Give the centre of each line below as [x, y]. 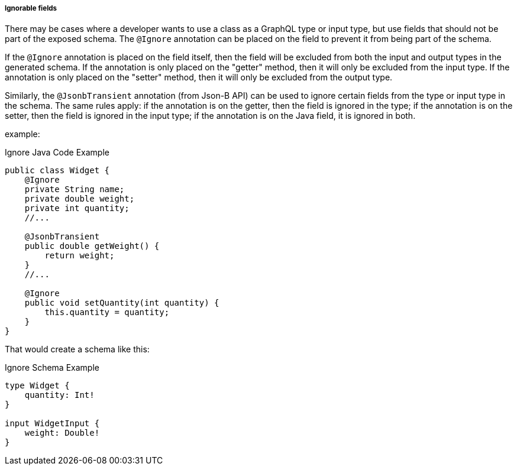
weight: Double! [62, 433]
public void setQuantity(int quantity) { [122, 303]
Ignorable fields [31, 8]
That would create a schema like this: [77, 349]
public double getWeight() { [92, 246]
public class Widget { [57, 171]
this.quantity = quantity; [107, 312]
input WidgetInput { [52, 424]
